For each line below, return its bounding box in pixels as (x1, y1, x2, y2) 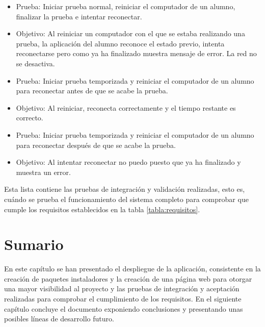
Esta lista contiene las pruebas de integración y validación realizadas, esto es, (4, 184, 245, 194)
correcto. (16, 112, 43, 123)
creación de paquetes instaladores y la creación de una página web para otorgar (4, 273, 252, 284)
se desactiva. (16, 58, 55, 68)
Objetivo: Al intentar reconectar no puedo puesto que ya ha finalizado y (16, 157, 241, 167)
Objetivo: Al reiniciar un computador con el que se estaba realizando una (16, 28, 245, 39)
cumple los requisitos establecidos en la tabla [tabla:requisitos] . (4, 204, 200, 214)
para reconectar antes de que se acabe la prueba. (16, 85, 168, 96)
